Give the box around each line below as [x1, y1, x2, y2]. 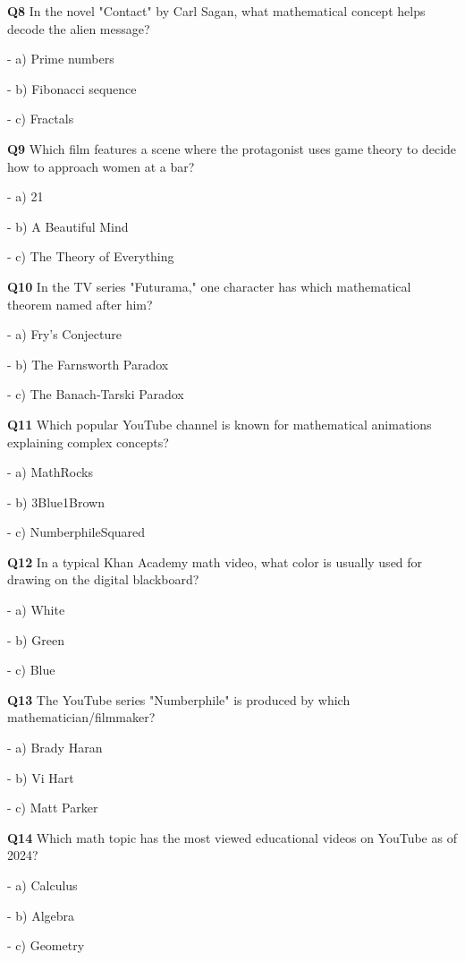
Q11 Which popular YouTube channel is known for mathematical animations [7, 414, 432, 433]
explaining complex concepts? [7, 432, 169, 451]
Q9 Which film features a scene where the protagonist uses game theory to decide [7, 139, 457, 157]
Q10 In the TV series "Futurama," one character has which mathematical [7, 276, 411, 295]
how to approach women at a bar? [7, 157, 195, 175]
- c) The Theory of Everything [7, 247, 174, 266]
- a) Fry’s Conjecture [7, 325, 122, 344]
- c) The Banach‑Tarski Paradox [7, 385, 184, 404]
